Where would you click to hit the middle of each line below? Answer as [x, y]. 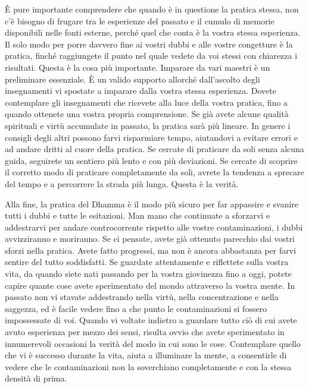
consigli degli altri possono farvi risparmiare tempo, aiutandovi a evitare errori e [151, 137]
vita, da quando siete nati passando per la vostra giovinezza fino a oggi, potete [148, 274]
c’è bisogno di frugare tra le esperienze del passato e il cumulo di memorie [140, 20]
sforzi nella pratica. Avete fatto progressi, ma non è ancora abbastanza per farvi [151, 250]
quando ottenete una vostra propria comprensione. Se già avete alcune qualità [147, 114]
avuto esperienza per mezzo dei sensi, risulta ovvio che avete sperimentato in [145, 332]
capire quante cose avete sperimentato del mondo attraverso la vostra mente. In [150, 285]
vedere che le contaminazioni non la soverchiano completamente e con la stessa [148, 366]
